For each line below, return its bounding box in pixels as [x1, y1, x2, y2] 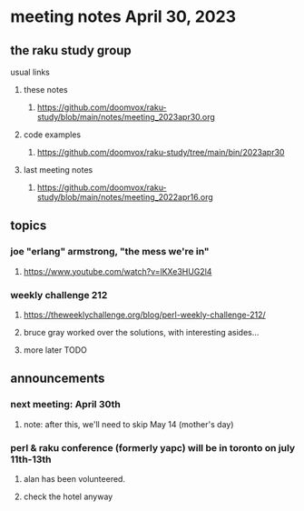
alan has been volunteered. [23, 473, 126, 484]
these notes [23, 85, 68, 95]
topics [10, 218, 47, 234]
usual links [10, 66, 51, 77]
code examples [23, 129, 81, 140]
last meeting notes [23, 165, 93, 175]
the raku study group [10, 43, 132, 58]
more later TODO [23, 344, 87, 356]
